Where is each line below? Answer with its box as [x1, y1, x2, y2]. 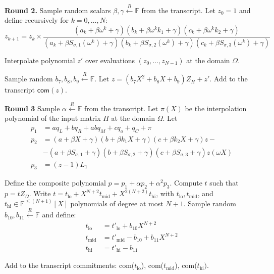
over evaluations [85, 55, 135, 65]
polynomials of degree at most [70, 198, 163, 208]
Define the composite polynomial [5, 177, 106, 188]
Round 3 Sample [5, 103, 60, 113]
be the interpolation [185, 103, 247, 113]
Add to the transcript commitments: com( [5, 260, 135, 270]
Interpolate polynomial [5, 55, 75, 65]
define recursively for [5, 15, 69, 25]
